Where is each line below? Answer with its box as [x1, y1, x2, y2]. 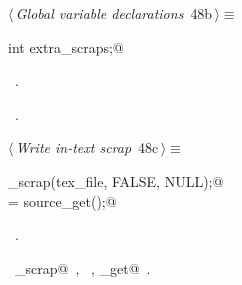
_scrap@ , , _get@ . [14, 257, 151, 278]
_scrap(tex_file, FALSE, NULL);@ [8, 170, 224, 191]
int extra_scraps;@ [8, 36, 124, 57]
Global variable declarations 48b [15, 3, 213, 23]
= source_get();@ [8, 190, 117, 211]
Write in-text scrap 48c [15, 137, 159, 158]
